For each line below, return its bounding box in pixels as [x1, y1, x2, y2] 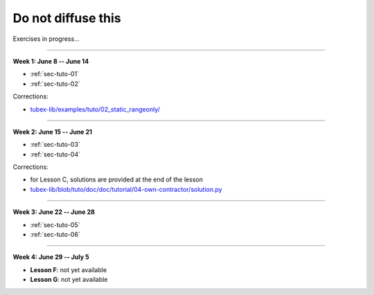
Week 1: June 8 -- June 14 [12, 57, 89, 65]
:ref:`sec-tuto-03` [30, 141, 81, 149]
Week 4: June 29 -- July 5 [12, 253, 89, 261]
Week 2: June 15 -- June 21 [12, 127, 93, 136]
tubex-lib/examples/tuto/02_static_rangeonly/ [30, 105, 161, 114]
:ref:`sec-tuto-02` [30, 80, 80, 88]
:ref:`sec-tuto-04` [30, 150, 81, 159]
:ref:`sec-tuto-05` [30, 220, 80, 229]
